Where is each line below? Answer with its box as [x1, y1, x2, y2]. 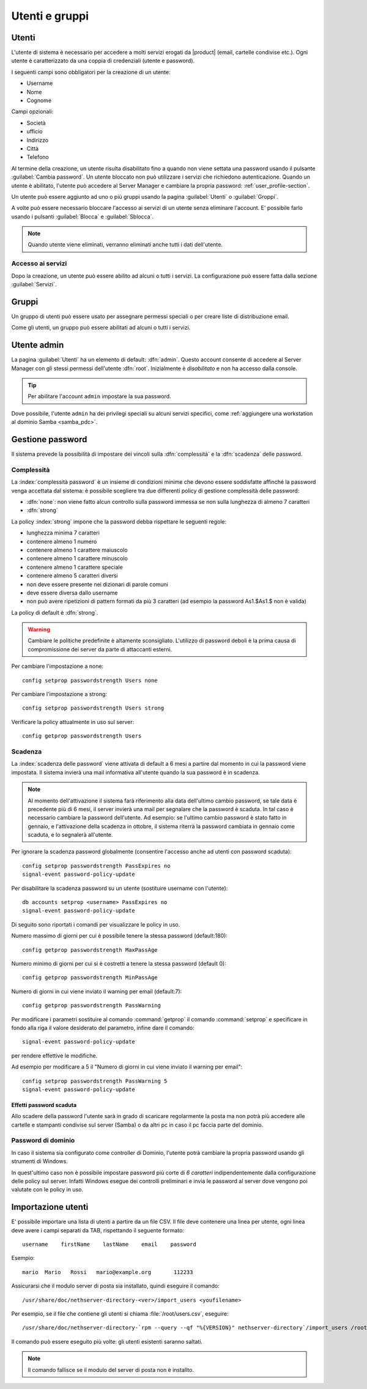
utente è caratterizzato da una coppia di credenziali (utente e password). [11, 57, 195, 64]
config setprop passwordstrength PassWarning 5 [22, 1077, 168, 1084]
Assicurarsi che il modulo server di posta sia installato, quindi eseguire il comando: [11, 1282, 220, 1290]
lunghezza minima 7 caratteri [26, 529, 100, 536]
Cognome [26, 97, 52, 104]
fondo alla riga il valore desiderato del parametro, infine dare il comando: [11, 1024, 195, 1031]
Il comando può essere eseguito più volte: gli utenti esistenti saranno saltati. [11, 1338, 203, 1345]
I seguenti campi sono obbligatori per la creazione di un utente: [11, 68, 171, 76]
